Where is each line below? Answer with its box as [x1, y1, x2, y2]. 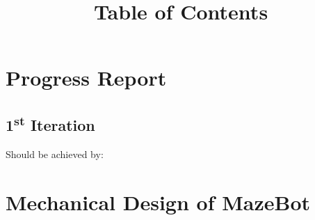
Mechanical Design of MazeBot [6, 187, 311, 216]
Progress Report [6, 63, 167, 92]
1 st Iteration [6, 111, 95, 135]
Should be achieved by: [6, 146, 104, 161]
